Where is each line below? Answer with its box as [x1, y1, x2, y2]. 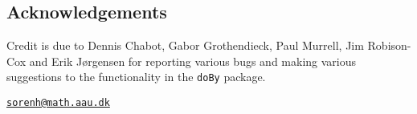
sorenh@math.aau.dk [6, 97, 110, 109]
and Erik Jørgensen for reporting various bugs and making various [29, 52, 357, 69]
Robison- [367, 37, 411, 54]
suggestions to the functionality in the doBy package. [6, 68, 266, 85]
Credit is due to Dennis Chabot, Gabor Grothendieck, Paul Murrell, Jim [6, 37, 364, 54]
